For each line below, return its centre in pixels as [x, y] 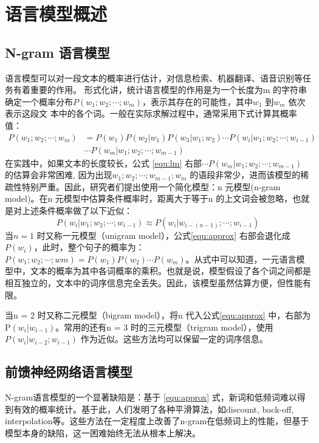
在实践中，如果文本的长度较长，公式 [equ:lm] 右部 [103, 163]
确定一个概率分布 [39, 101]
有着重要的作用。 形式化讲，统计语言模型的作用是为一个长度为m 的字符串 [160, 90]
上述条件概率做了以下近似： [77, 210]
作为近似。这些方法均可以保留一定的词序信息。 [174, 339]
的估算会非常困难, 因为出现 [59, 175]
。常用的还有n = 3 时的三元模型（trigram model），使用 [164, 327]
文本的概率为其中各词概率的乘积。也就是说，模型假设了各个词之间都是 [170, 271]
